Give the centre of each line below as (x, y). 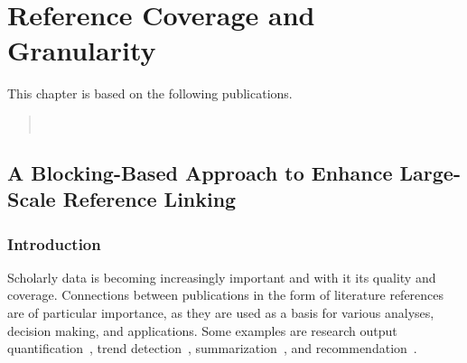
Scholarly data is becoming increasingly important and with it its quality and (222, 277)
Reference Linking (149, 199)
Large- (430, 172)
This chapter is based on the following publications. (150, 93)
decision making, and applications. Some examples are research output (202, 330)
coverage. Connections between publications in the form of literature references (226, 295)
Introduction (54, 243)
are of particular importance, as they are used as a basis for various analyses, (221, 313)
